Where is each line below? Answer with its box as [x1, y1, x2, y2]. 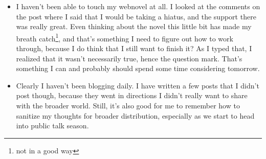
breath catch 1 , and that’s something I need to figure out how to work [16, 31, 233, 43]
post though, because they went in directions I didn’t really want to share [16, 90, 248, 101]
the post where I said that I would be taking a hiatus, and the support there [16, 11, 256, 21]
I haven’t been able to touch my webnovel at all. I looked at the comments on [16, 1, 260, 11]
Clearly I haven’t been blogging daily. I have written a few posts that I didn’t [16, 80, 259, 90]
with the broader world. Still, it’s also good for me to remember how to [16, 100, 240, 110]
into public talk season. [16, 120, 89, 131]
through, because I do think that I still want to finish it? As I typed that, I [16, 43, 252, 54]
